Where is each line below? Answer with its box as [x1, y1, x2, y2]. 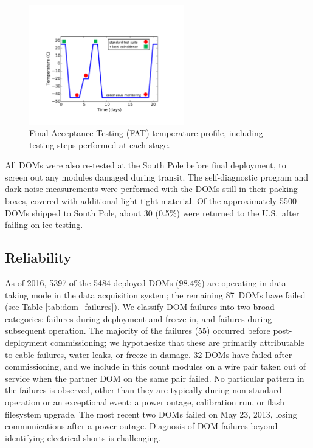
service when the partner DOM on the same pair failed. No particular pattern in [5, 371, 304, 384]
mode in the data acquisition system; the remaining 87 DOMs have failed [31, 288, 306, 301]
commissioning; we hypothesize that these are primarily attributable [50, 336, 304, 349]
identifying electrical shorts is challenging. [5, 431, 161, 444]
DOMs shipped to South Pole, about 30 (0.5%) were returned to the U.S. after [5, 206, 300, 219]
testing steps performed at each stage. [29, 138, 170, 151]
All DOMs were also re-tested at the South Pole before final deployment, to [5, 159, 286, 171]
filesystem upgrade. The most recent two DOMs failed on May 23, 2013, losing [5, 407, 297, 420]
